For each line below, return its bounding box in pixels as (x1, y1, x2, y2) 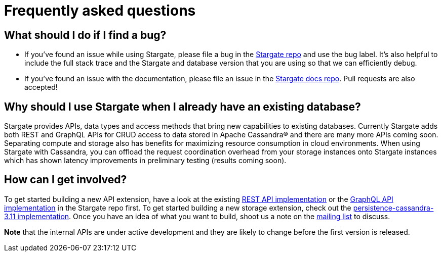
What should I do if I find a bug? (4, 28, 167, 41)
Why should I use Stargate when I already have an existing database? (4, 100, 361, 113)
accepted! (24, 83, 58, 92)
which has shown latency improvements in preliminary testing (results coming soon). (4, 156, 287, 165)
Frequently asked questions (4, 2, 196, 19)
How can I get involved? (4, 173, 127, 186)
